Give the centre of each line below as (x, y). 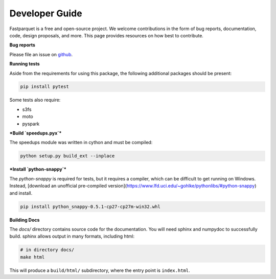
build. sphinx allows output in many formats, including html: (72, 236)
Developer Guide (46, 13)
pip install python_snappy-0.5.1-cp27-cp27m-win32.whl (90, 206)
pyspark (31, 124)
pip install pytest (44, 87)
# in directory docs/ (47, 250)
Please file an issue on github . (41, 54)
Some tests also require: (35, 100)
